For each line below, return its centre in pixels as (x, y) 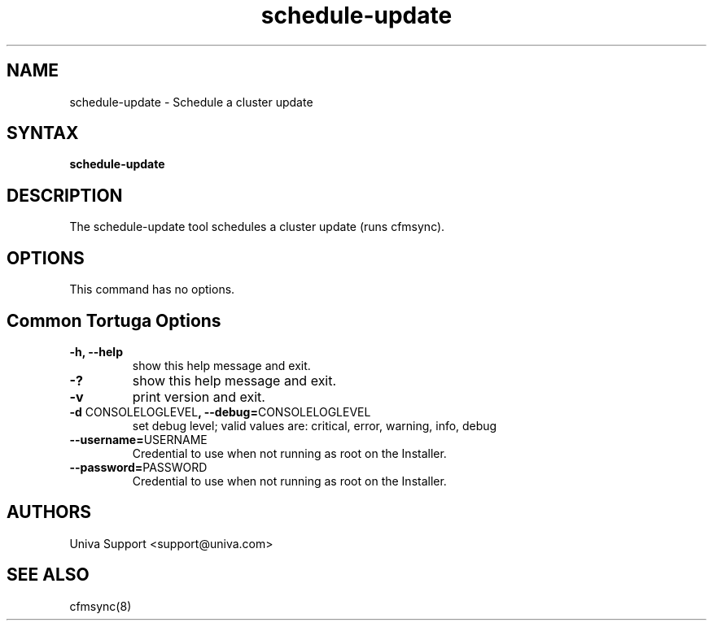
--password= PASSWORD (138, 467)
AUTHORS (49, 512)
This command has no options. (152, 290)
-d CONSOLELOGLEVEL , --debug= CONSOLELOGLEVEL (220, 411)
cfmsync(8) (101, 606)
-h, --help (96, 351)
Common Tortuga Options (114, 320)
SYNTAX (43, 133)
